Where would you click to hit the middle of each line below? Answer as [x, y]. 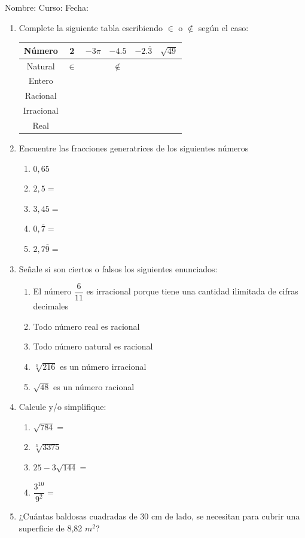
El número [52, 291]
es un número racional [94, 386]
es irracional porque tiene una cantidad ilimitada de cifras [192, 291]
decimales [51, 306]
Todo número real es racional [86, 326]
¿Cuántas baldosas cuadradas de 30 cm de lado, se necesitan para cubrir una [159, 516]
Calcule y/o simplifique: [62, 407]
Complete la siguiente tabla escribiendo [91, 27]
